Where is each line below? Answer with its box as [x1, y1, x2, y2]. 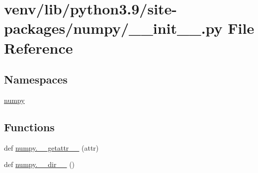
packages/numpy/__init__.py [4, 18, 223, 38]
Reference [4, 37, 73, 58]
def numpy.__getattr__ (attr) [4, 142, 99, 153]
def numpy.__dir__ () [4, 159, 75, 170]
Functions [4, 119, 55, 134]
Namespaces [4, 72, 68, 87]
